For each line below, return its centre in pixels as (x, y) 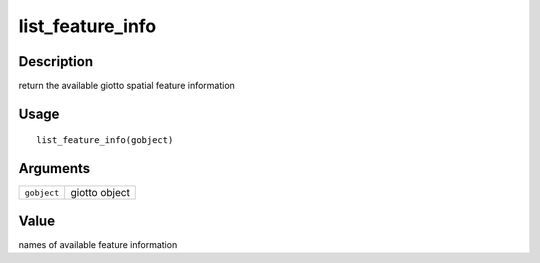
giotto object (100, 193)
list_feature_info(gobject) (105, 140)
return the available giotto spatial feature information (126, 86)
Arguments (54, 168)
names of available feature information (98, 244)
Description (56, 61)
